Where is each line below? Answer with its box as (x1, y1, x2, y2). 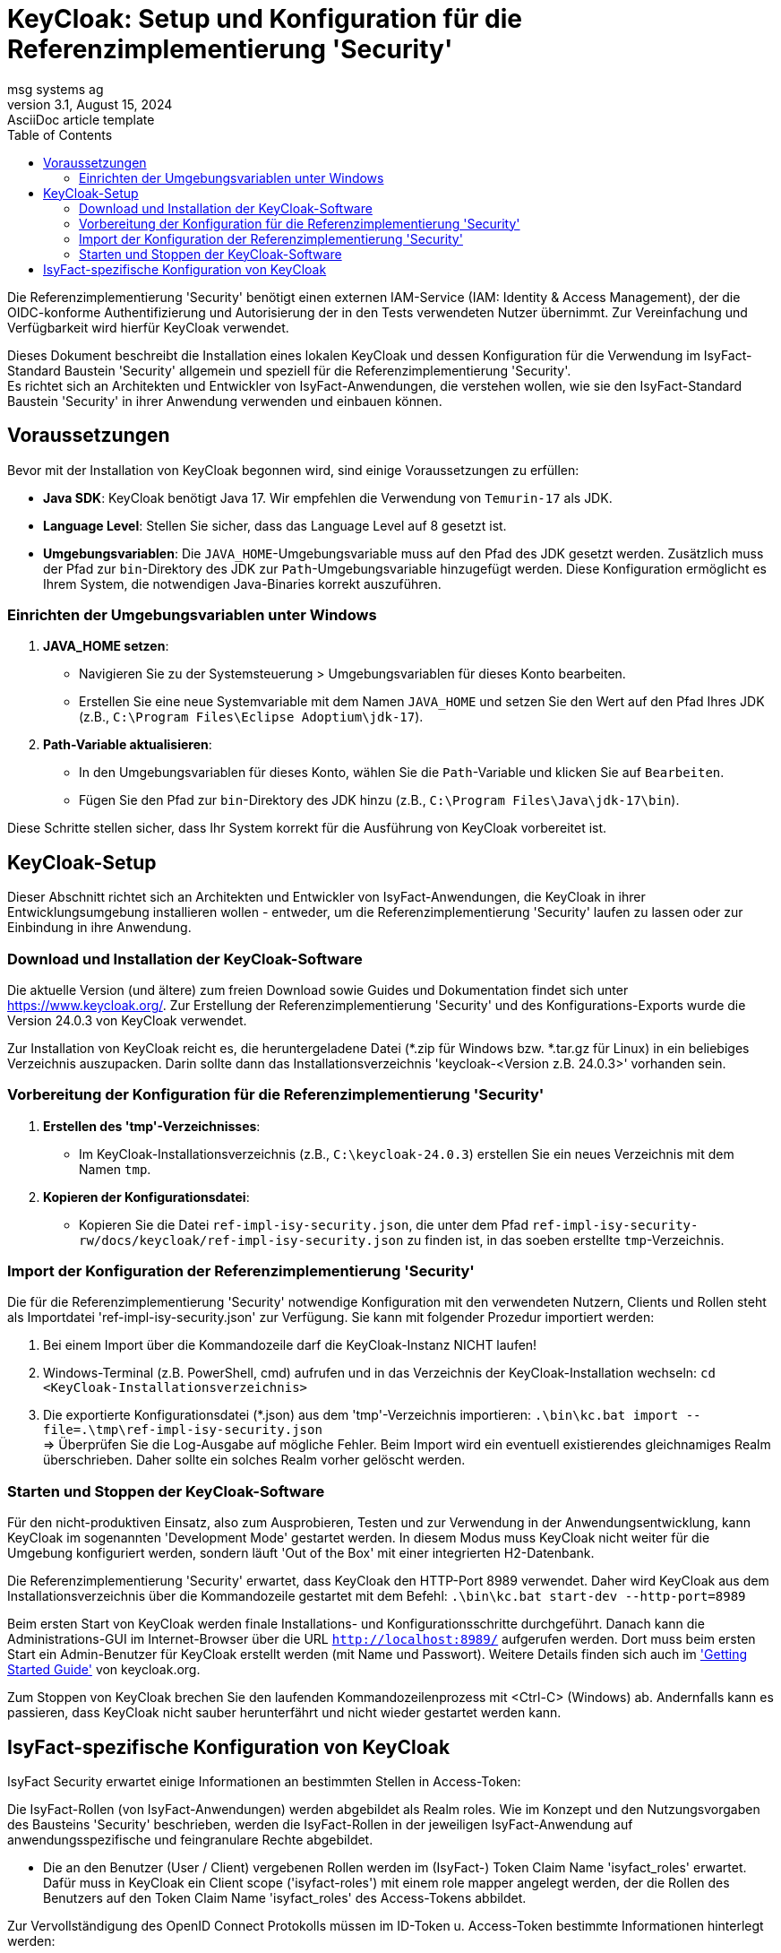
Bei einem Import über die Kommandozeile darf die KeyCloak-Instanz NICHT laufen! (43, 1337, 537, 1353)
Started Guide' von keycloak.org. (7, 1662, 201, 1678)
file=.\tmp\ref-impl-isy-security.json (43, 1422, 322, 1438)
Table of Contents (7, 126, 113, 143)
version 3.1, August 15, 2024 (7, 96, 173, 112)
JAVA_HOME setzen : (43, 638, 169, 654)
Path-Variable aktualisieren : (43, 737, 212, 753)
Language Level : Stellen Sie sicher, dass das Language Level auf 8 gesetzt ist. (43, 517, 507, 533)
